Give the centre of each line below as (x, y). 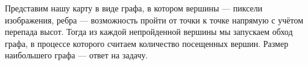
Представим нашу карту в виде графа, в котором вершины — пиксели (134, 8)
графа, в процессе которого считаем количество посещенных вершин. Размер (147, 43)
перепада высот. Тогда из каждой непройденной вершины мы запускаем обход (149, 32)
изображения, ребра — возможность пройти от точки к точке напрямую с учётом (154, 20)
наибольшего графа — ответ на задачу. (77, 55)
